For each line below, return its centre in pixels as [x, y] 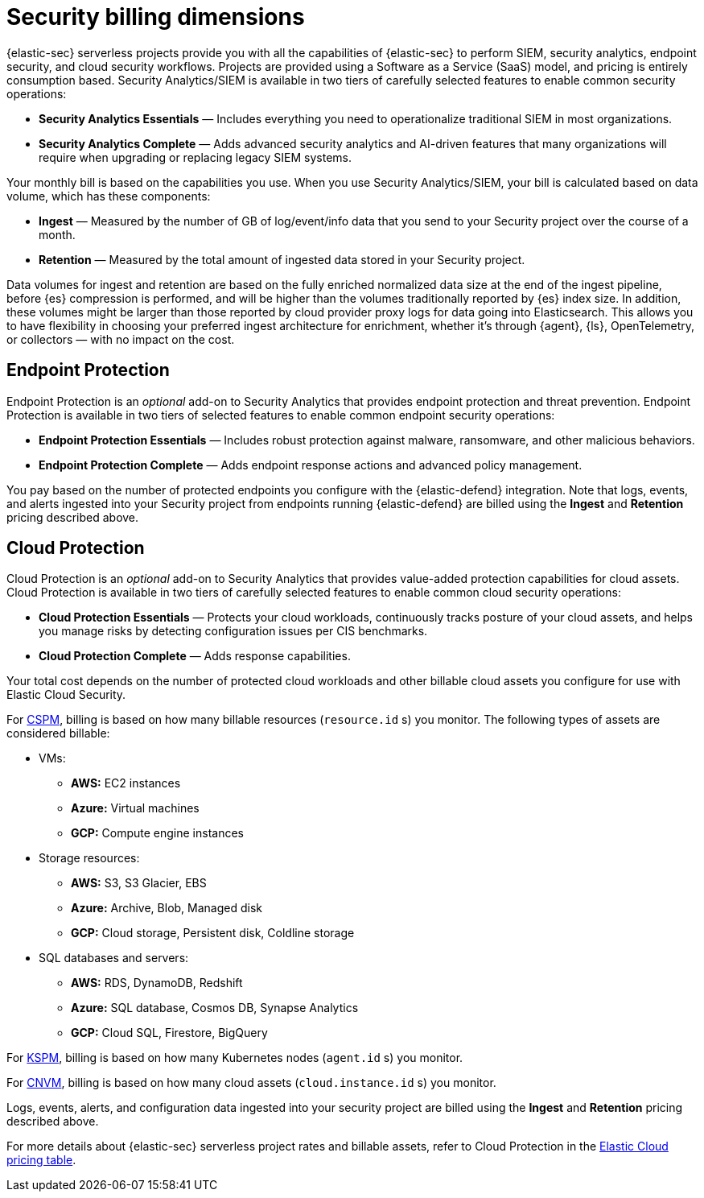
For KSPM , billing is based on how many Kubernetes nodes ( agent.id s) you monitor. [235, 1058]
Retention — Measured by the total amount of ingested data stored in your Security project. [282, 259]
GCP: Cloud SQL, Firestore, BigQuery [169, 1033]
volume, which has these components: [109, 196]
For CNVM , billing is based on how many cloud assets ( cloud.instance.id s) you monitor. [251, 1083]
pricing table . [41, 1160]
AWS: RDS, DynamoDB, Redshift [157, 983]
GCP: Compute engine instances [158, 833]
